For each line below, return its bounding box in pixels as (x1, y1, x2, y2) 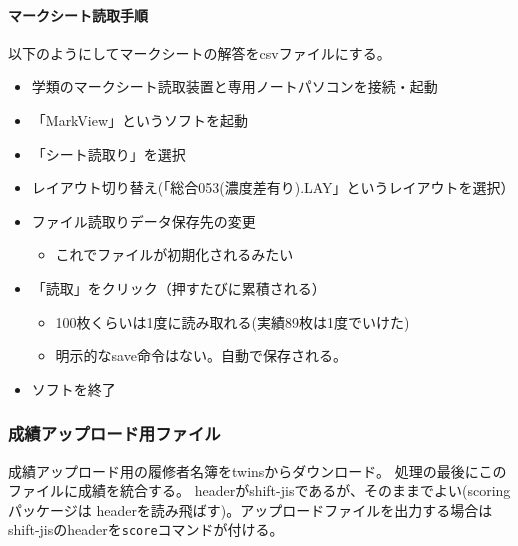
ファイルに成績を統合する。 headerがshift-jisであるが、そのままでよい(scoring (8, 480, 511, 501)
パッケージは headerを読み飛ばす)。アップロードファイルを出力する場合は (8, 499, 493, 520)
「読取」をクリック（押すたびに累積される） (31, 277, 326, 298)
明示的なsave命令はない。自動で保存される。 (55, 345, 347, 366)
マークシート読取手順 (8, 4, 148, 25)
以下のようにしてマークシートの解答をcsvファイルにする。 (8, 42, 391, 63)
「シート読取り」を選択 (31, 143, 186, 164)
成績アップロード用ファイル (8, 421, 221, 446)
